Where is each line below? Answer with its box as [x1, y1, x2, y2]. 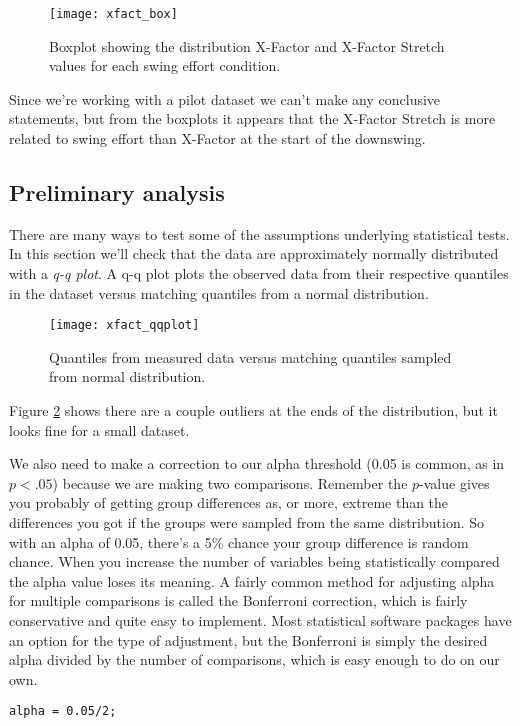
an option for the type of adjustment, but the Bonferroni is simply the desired [9, 629, 488, 650]
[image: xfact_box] [49, 7, 178, 21]
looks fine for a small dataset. [9, 419, 190, 440]
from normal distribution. [49, 366, 206, 387]
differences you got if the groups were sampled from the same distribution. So [9, 512, 485, 533]
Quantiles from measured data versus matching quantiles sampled [49, 346, 452, 367]
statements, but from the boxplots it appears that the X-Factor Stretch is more [9, 108, 496, 129]
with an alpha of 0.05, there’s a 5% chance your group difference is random [9, 531, 469, 552]
